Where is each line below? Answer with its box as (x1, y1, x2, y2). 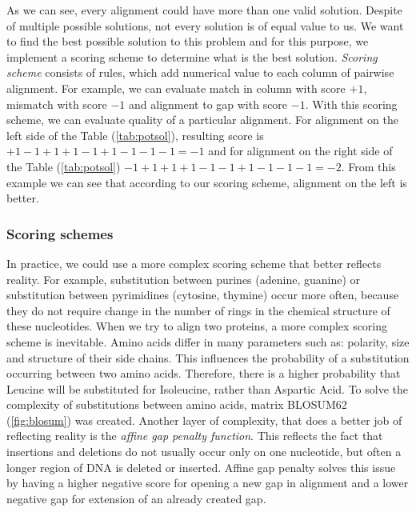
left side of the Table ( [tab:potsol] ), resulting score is (6, 126, 264, 143)
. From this (341, 158, 396, 174)
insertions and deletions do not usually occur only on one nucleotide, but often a (6, 443, 402, 460)
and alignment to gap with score (129, 95, 288, 112)
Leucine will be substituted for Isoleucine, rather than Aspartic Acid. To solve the (6, 380, 409, 397)
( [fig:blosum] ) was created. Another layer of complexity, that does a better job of (6, 411, 402, 428)
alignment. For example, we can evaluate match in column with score (6, 79, 346, 96)
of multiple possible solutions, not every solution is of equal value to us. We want (6, 17, 404, 34)
